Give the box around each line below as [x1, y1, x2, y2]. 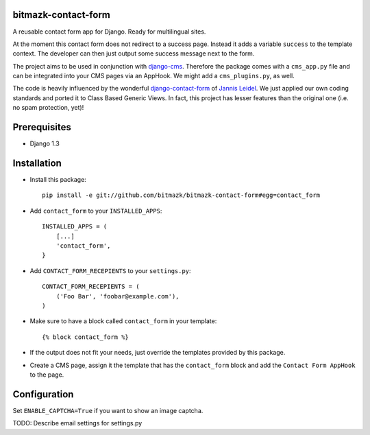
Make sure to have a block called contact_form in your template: [29, 317, 217, 325]
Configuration [12, 388, 74, 400]
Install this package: [29, 176, 87, 184]
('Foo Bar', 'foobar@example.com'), [56, 292, 180, 300]
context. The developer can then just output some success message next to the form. [12, 49, 255, 58]
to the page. [29, 371, 64, 379]
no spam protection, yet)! [12, 104, 84, 112]
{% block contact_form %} [42, 333, 129, 341]
